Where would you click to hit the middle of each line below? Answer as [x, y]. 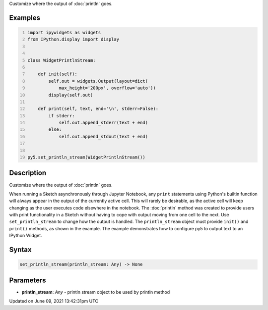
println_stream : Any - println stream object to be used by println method [96, 292]
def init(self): [58, 74]
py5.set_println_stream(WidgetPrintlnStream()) [87, 157]
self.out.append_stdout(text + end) [103, 136]
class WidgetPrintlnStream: [62, 60]
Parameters [28, 280]
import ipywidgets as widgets [64, 32]
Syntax [20, 250]
